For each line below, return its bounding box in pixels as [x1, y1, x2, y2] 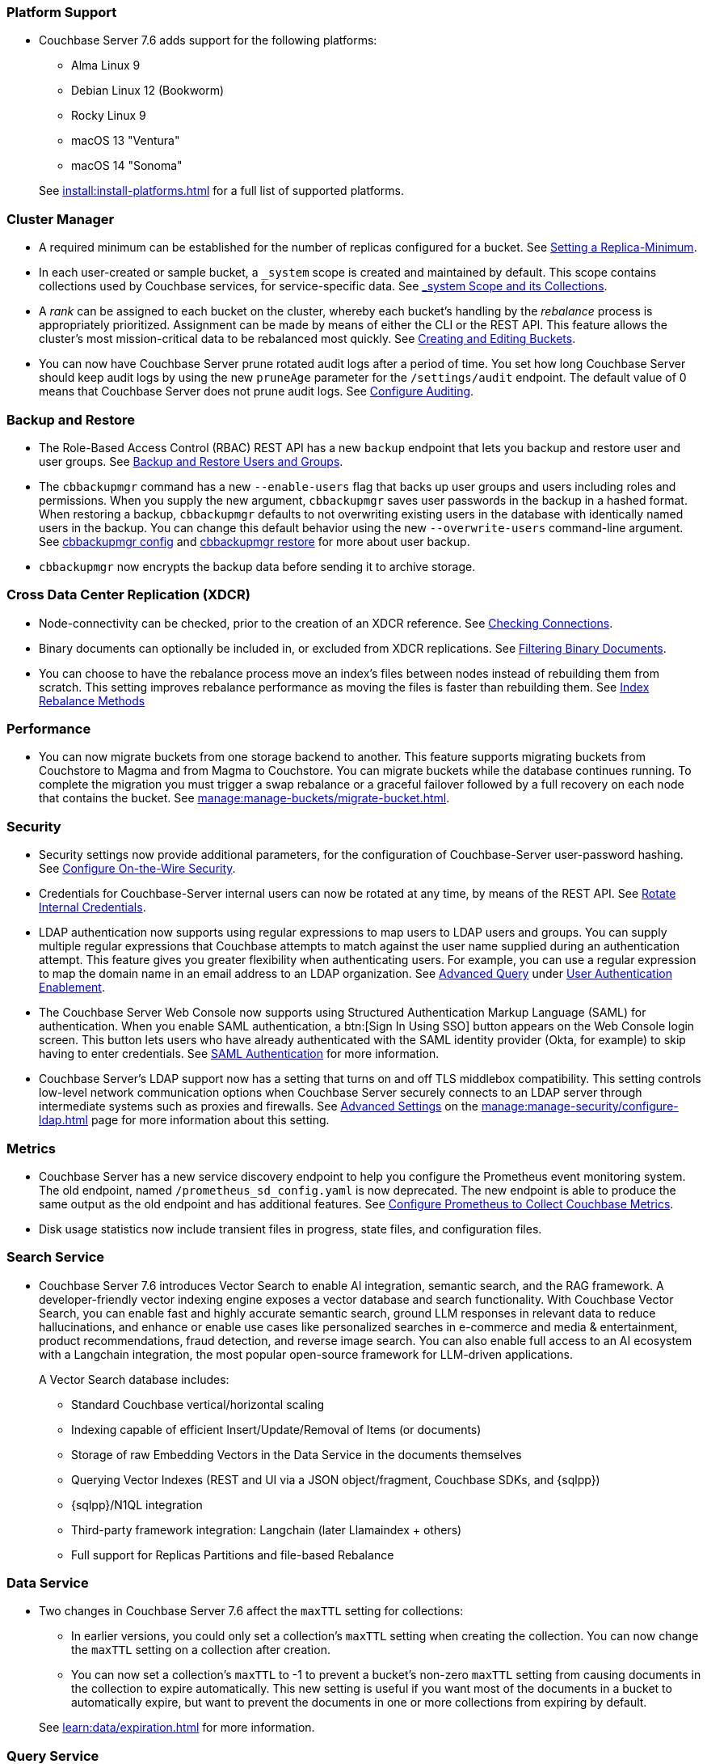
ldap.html [39, 1113, 88, 1127]
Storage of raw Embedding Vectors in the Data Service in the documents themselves [71, 1447, 522, 1462]
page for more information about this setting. [90, 1113, 330, 1127]
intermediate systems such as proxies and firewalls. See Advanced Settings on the [39, 1099, 478, 1114]
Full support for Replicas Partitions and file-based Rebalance [71, 1547, 394, 1562]
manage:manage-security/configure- [481, 1099, 679, 1114]
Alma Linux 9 [71, 58, 141, 73]
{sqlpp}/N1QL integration [71, 1497, 203, 1512]
